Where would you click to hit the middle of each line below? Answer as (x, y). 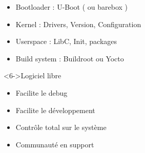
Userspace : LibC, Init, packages (66, 41)
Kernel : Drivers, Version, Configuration (78, 24)
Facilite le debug (42, 92)
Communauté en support (55, 144)
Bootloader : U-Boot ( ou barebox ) (72, 7)
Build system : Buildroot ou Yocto (70, 58)
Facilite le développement (55, 110)
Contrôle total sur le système (61, 127)
